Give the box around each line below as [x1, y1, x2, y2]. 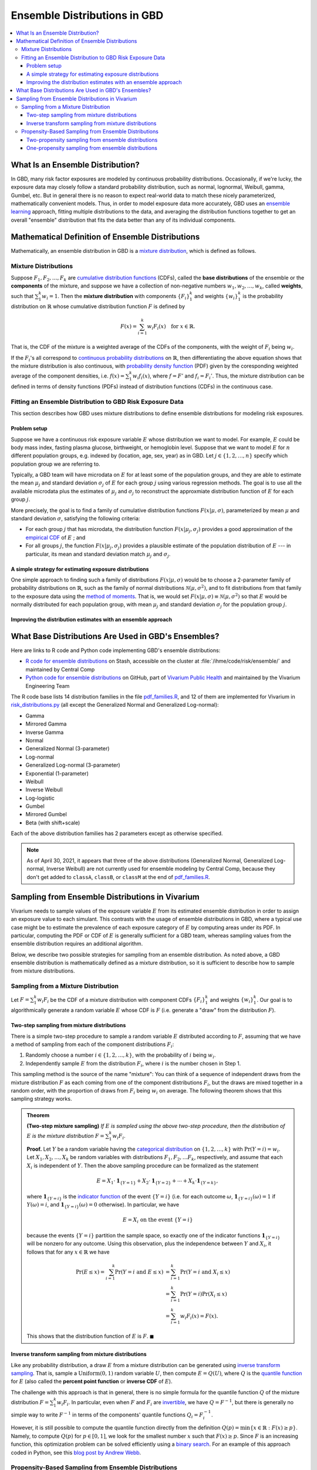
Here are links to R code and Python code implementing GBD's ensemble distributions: [11, 647, 221, 654]
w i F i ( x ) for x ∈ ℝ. [147, 323, 195, 332]
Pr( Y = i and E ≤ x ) [114, 1268, 164, 1275]
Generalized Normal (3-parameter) [25, 745, 110, 752]
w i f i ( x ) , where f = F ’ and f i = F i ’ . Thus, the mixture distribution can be [132, 372, 305, 380]
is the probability [242, 292, 284, 299]
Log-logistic [25, 794, 55, 801]
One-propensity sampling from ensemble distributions [26, 145, 158, 152]
